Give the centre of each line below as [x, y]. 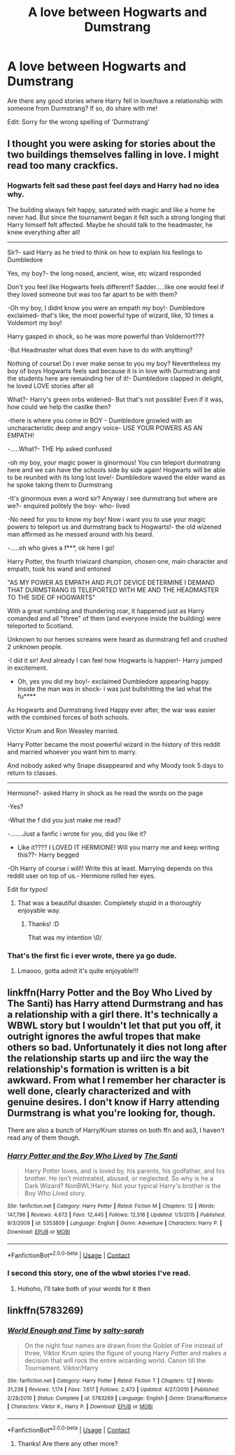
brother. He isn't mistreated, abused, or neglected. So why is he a [119, 1178]
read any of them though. [44, 1137]
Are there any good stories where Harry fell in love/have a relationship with [115, 101]
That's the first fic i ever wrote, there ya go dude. [92, 956]
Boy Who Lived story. [55, 1193]
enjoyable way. [39, 910]
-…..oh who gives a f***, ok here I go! [61, 548]
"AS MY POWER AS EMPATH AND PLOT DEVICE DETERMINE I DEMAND [111, 582]
